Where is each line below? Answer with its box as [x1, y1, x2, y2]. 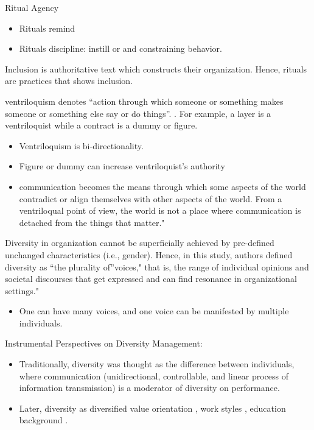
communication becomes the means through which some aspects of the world [19, 180, 306, 192]
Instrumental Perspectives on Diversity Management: [5, 337, 203, 350]
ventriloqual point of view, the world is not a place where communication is [19, 204, 301, 217]
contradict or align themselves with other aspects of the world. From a [19, 192, 282, 205]
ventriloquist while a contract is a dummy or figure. [5, 119, 198, 132]
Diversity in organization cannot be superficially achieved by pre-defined [5, 236, 274, 249]
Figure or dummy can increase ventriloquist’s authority [19, 160, 225, 172]
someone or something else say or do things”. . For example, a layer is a [5, 107, 271, 119]
